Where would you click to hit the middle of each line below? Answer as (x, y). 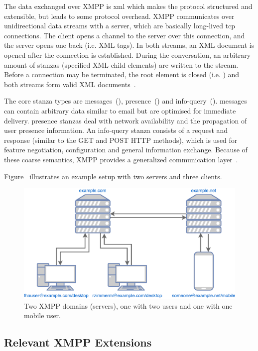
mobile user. (43, 315)
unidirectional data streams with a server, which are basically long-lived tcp (120, 26)
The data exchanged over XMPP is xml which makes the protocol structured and (128, 6)
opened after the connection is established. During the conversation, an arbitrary (128, 55)
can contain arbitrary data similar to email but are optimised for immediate (120, 110)
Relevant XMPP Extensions (78, 342)
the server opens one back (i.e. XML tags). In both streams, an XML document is (129, 45)
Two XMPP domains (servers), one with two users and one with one (128, 305)
